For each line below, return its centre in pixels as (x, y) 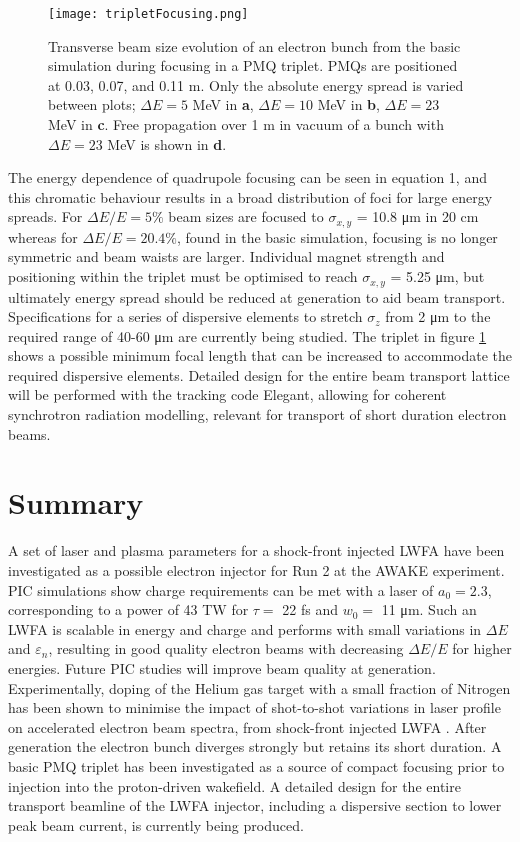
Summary (76, 502)
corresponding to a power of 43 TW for (128, 609)
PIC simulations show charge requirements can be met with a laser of (221, 589)
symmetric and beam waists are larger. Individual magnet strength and (226, 256)
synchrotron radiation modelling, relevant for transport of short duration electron (257, 414)
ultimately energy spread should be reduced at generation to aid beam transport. (257, 296)
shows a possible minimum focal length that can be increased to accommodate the (260, 355)
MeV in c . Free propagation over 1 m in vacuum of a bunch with (246, 124)
